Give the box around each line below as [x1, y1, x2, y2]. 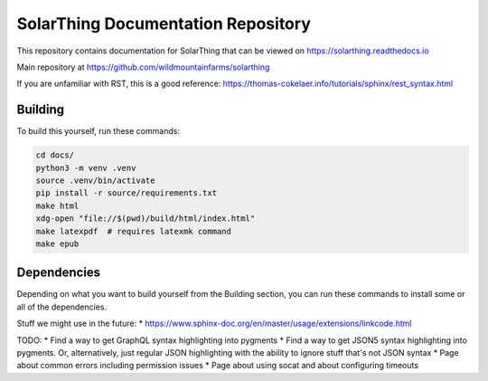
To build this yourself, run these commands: [16, 126, 181, 137]
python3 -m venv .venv [35, 163, 136, 173]
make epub [35, 238, 80, 249]
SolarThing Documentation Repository [16, 14, 311, 33]
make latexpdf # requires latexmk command [35, 226, 232, 236]
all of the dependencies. [16, 301, 108, 312]
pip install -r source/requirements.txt [35, 188, 217, 198]
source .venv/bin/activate [35, 176, 155, 186]
